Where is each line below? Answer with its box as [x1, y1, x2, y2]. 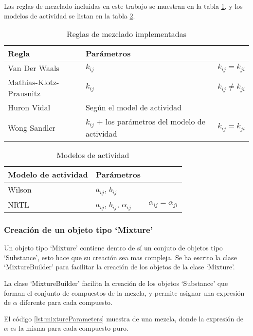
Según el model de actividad [85, 102, 182, 113]
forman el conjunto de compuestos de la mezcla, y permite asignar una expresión [4, 287, 245, 298]
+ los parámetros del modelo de [96, 116, 205, 127]
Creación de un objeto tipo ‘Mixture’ [4, 223, 153, 235]
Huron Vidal [8, 102, 51, 113]
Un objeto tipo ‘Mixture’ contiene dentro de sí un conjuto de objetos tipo [4, 243, 223, 253]
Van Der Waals [8, 62, 59, 74]
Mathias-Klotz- [8, 76, 59, 88]
